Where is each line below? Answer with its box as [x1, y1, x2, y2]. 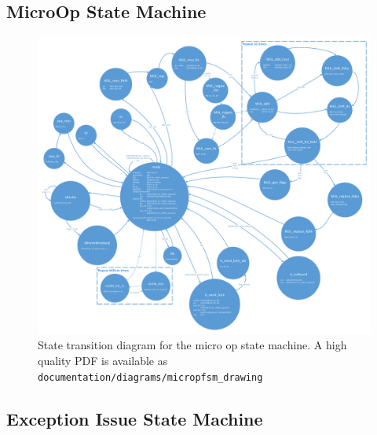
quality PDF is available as [38, 352, 168, 369]
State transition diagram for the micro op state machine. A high [38, 337, 347, 353]
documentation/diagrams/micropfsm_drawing [38, 371, 263, 383]
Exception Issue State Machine [6, 406, 263, 430]
